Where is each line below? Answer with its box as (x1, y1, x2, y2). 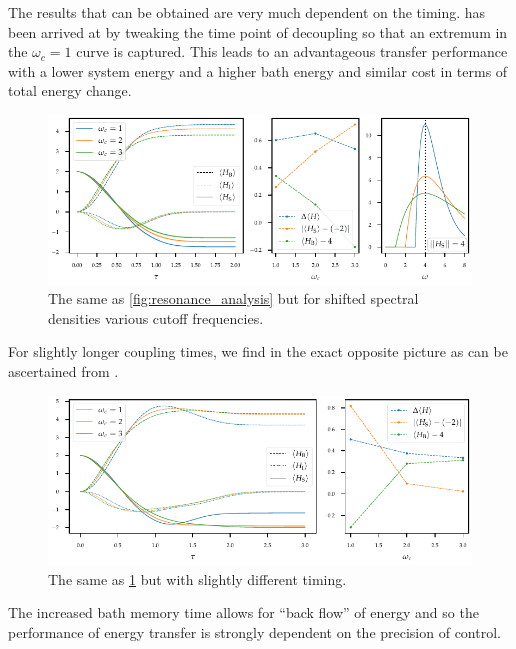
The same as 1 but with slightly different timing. (48, 568, 347, 589)
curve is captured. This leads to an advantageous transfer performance (76, 41, 508, 62)
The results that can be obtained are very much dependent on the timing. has (8, 2, 486, 22)
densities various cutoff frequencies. (48, 307, 264, 328)
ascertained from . (8, 360, 119, 381)
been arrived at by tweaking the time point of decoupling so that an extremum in (8, 21, 508, 42)
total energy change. (8, 80, 132, 101)
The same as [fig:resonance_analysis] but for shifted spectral (48, 288, 419, 309)
